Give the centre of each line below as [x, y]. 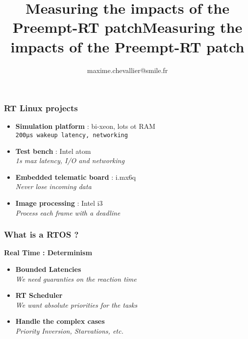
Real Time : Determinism [48, 253]
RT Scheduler [39, 295]
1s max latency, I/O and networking [70, 160]
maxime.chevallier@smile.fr [127, 70]
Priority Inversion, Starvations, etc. [69, 330]
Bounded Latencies [48, 269]
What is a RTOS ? [41, 234]
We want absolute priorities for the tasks [76, 304]
